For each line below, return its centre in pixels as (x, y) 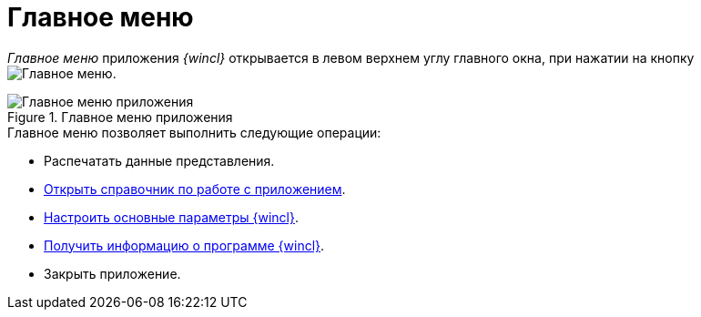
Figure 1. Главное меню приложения (120, 117)
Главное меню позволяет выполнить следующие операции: (194, 132)
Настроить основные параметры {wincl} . (171, 217)
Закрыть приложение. (112, 273)
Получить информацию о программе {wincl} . (184, 245)
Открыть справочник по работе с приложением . (195, 189)
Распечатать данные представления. (159, 160)
